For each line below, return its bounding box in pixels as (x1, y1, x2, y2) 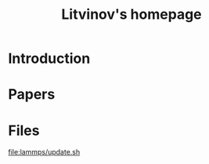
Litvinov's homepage (61, 5, 202, 24)
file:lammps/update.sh (8, 148, 81, 157)
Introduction (8, 49, 91, 67)
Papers (8, 86, 56, 104)
